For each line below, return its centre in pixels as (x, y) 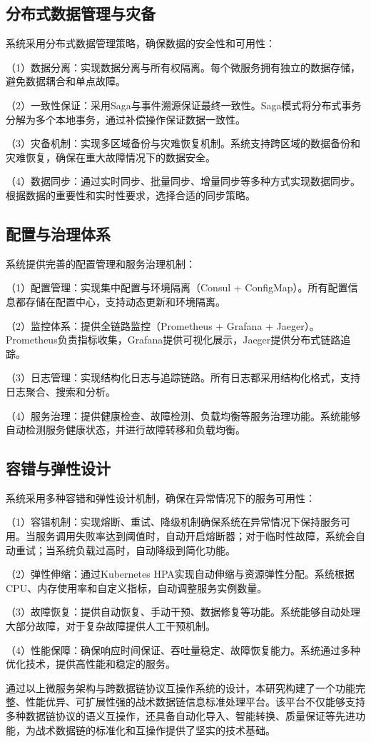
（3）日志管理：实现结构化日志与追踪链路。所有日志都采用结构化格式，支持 (183, 377)
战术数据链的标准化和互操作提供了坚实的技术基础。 (155, 730)
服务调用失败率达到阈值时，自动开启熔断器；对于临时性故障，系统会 (195, 536)
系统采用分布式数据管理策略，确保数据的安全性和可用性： (141, 43)
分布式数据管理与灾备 (81, 13)
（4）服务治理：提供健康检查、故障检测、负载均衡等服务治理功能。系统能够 (183, 415)
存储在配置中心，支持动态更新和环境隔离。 (125, 301)
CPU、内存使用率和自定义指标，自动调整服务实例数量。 (137, 587)
